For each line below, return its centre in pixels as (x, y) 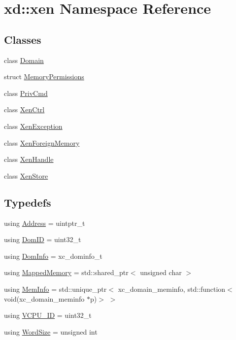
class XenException (33, 126)
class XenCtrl (24, 109)
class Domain (24, 60)
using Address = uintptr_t (45, 223)
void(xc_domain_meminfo (44, 298)
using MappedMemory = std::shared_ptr (66, 272)
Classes (23, 39)
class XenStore (26, 175)
